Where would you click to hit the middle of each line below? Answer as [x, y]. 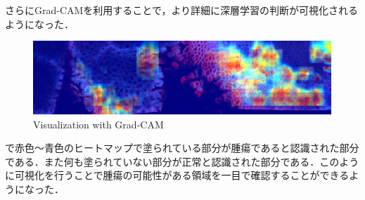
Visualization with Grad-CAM [98, 124]
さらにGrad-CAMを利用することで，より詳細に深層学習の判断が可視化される [182, 10]
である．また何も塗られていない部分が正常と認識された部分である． [162, 161]
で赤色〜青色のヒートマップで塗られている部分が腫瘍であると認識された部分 [182, 148]
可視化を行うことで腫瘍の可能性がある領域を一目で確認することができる [182, 175]
